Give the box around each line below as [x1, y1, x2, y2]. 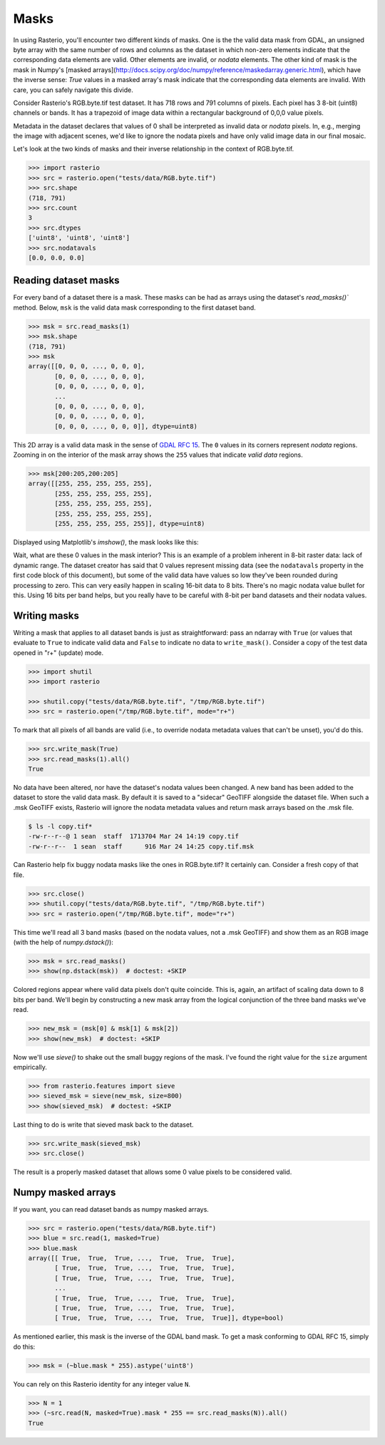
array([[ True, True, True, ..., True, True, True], [28, 1254, 235, 1262]
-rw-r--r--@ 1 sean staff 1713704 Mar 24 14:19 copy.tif [28, 832, 239, 841]
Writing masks [13, 609, 80, 622]
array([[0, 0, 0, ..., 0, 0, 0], [28, 362, 145, 370]
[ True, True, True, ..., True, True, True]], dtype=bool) [54, 1314, 284, 1322]
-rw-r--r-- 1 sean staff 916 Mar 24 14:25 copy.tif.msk [28, 842, 255, 851]
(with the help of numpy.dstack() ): [13, 938, 114, 947]
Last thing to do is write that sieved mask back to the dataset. [13, 1120, 194, 1129]
